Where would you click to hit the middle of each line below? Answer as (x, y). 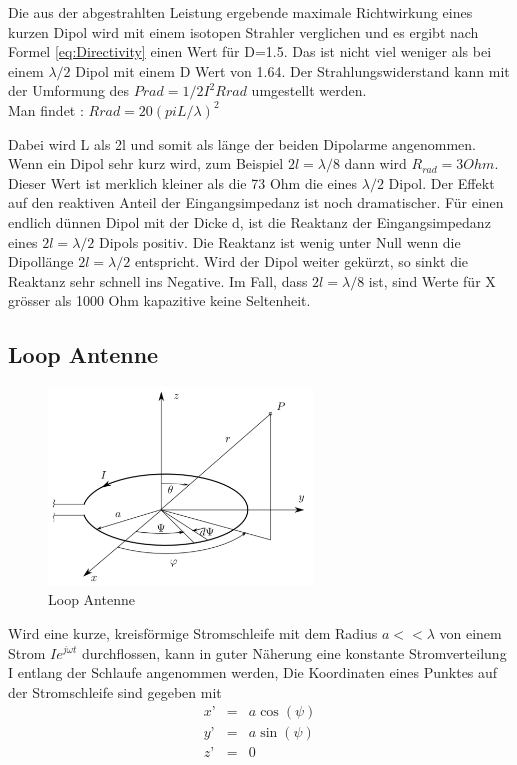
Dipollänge (41, 261)
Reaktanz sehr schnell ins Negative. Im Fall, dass (158, 280)
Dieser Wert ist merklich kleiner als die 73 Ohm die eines (183, 182)
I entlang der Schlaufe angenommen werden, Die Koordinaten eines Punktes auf (253, 672)
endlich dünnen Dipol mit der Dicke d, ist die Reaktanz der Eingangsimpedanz (249, 221)
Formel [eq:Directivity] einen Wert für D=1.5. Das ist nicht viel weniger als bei (250, 51)
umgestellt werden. (309, 90)
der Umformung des (69, 90)
